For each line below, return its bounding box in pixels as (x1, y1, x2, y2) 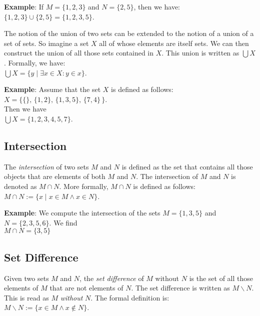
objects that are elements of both (4, 171, 105, 181)
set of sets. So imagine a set (4, 37, 89, 48)
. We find (49, 217, 77, 227)
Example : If (4, 1, 44, 11)
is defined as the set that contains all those (121, 161, 253, 171)
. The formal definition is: (90, 292, 169, 302)
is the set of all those (189, 272, 253, 283)
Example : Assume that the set (4, 84, 101, 94)
